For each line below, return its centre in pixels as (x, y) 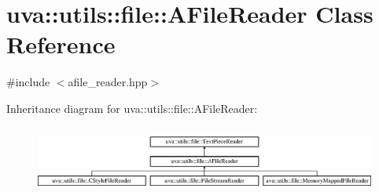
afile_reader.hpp (108, 82)
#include (28, 82)
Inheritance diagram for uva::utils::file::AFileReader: (132, 108)
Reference (61, 44)
